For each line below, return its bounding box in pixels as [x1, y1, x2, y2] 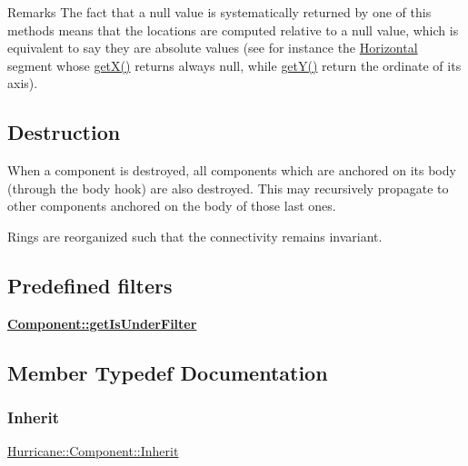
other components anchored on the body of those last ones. [7, 196, 336, 215]
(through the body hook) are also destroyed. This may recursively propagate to [7, 178, 449, 197]
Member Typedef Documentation [7, 358, 328, 386]
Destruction [7, 118, 121, 146]
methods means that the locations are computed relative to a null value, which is [7, 20, 459, 39]
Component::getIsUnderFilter [7, 313, 197, 332]
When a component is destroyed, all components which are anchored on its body [7, 161, 456, 180]
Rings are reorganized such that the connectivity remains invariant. [7, 226, 383, 245]
